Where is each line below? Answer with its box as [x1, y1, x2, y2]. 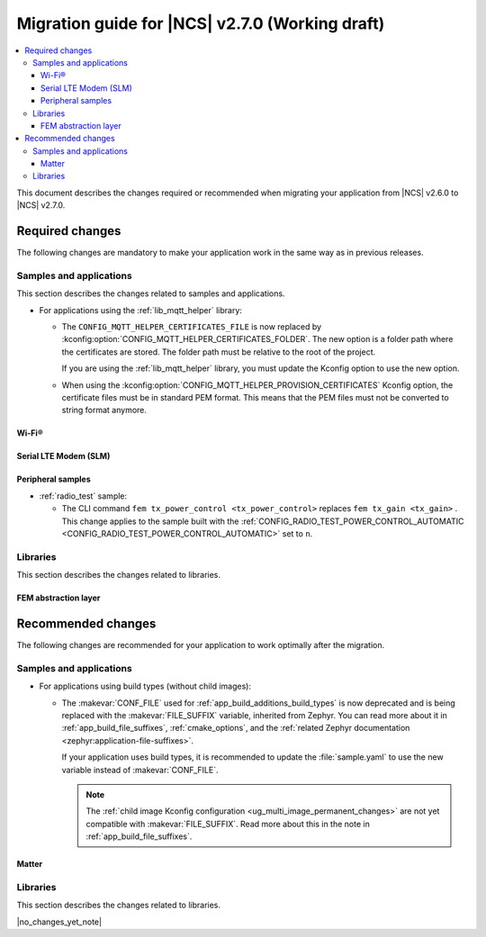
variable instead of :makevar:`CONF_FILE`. [61, 764, 219, 775]
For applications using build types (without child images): [39, 680, 252, 692]
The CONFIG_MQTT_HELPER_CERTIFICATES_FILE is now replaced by [61, 321, 322, 332]
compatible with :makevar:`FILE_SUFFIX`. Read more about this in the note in [85, 818, 371, 829]
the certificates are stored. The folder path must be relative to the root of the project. [61, 347, 376, 357]
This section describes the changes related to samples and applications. [16, 288, 285, 299]
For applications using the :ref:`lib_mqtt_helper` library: [39, 304, 243, 315]
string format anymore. [61, 405, 148, 416]
